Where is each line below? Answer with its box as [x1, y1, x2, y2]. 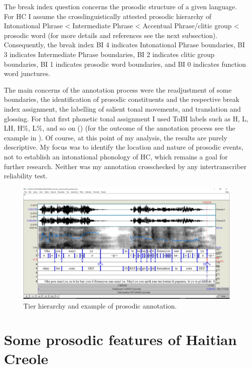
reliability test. [4, 171, 48, 181]
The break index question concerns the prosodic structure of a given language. [4, 1, 237, 11]
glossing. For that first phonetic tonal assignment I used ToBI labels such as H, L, [4, 113, 249, 123]
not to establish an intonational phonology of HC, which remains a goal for [4, 151, 228, 161]
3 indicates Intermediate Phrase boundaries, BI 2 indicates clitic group [4, 49, 215, 59]
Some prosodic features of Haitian [4, 329, 237, 349]
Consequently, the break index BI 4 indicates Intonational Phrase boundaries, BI [4, 39, 245, 50]
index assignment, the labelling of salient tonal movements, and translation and [4, 103, 241, 114]
